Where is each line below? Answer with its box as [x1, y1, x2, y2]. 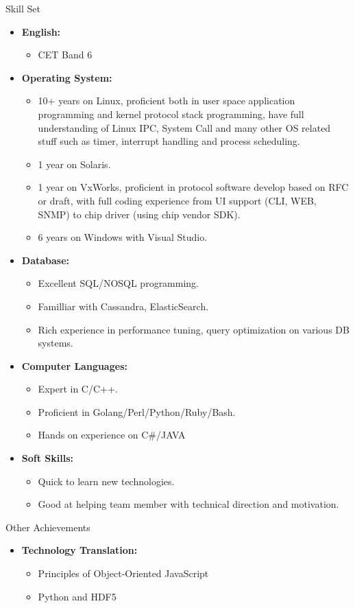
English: [21, 24, 61, 38]
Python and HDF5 [38, 589, 117, 603]
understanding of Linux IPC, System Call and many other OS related [38, 120, 331, 135]
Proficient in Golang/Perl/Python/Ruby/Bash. [38, 404, 236, 419]
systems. [38, 336, 73, 350]
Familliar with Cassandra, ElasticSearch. [38, 299, 209, 313]
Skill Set [5, 1, 40, 15]
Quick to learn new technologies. [38, 473, 175, 488]
